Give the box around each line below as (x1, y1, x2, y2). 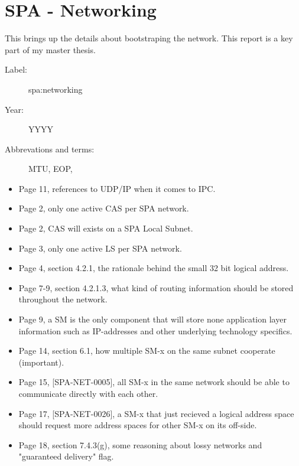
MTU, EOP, (28, 162, 73, 175)
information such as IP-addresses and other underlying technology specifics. (18, 324, 292, 337)
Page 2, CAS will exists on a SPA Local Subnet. (18, 222, 193, 234)
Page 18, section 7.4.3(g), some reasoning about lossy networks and (18, 438, 262, 451)
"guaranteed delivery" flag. (18, 450, 114, 462)
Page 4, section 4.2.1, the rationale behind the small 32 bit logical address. (18, 262, 289, 274)
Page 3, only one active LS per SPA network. (18, 242, 182, 254)
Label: (5, 63, 27, 76)
